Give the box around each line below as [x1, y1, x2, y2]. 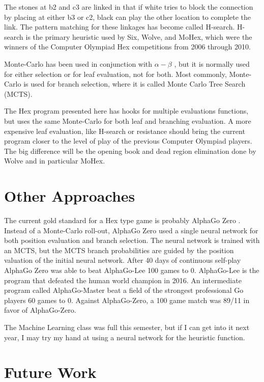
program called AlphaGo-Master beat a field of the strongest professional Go [4, 285, 244, 295]
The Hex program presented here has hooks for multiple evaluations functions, [4, 105, 249, 116]
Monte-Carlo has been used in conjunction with [4, 58, 153, 69]
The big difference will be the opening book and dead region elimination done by [4, 145, 256, 156]
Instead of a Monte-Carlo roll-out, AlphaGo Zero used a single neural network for [4, 225, 258, 235]
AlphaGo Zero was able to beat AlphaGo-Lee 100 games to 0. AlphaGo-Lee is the [4, 265, 259, 275]
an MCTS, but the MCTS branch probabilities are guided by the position [4, 244, 234, 255]
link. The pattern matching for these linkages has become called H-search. [4, 21, 235, 32]
